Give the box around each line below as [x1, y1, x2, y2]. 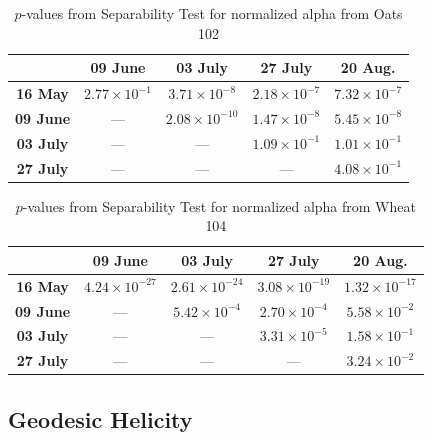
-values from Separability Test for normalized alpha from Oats [21, 3, 403, 23]
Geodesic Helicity [8, 403, 193, 434]
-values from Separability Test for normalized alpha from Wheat [22, 195, 416, 216]
